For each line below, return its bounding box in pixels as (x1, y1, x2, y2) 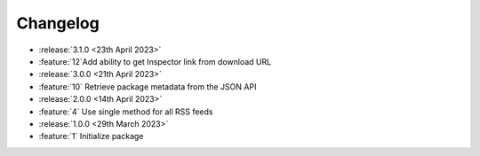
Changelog (16, 13, 100, 33)
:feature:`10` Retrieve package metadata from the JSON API (38, 81, 257, 92)
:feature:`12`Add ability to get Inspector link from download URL (38, 56, 272, 66)
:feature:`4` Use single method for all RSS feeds (38, 106, 213, 117)
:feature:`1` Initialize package (38, 131, 144, 142)
